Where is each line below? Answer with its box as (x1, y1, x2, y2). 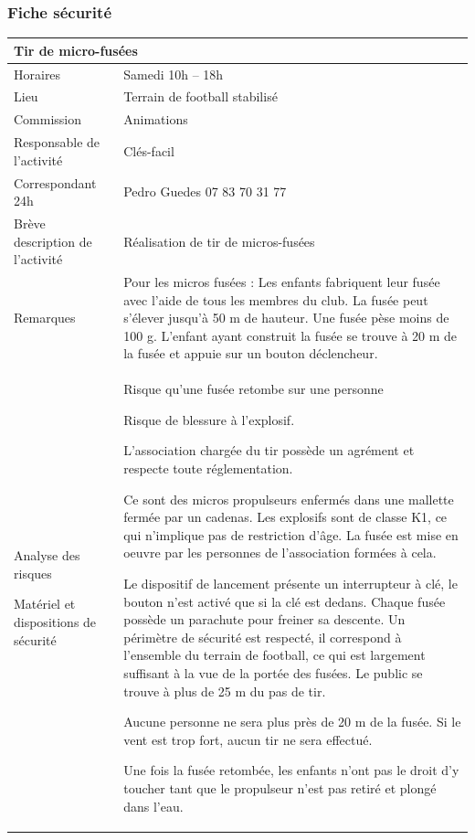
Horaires (14, 64, 61, 83)
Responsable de (14, 133, 100, 152)
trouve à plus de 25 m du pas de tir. (123, 681, 326, 700)
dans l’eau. (123, 796, 184, 815)
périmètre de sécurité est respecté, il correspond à (123, 627, 402, 646)
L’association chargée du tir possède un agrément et (123, 441, 415, 460)
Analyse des (14, 546, 80, 565)
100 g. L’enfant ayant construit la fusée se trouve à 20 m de (123, 325, 458, 345)
